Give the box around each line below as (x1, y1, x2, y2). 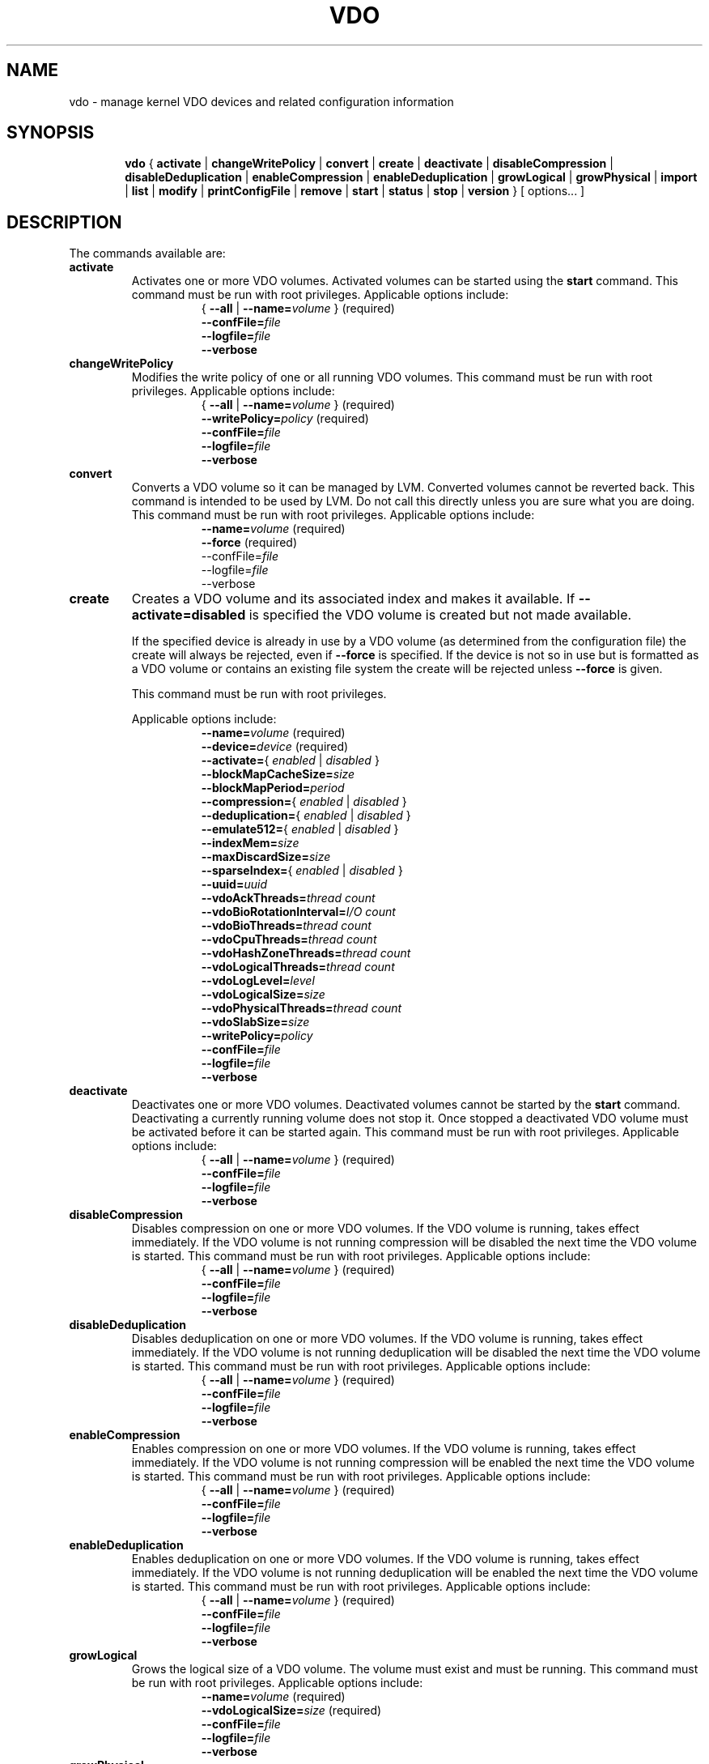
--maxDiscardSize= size (201, 850, 331, 864)
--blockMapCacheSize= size (201, 767, 355, 782)
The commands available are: (69, 246, 226, 261)
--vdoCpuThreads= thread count (201, 932, 377, 947)
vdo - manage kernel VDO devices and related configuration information (69, 94, 454, 109)
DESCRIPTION (6, 211, 122, 232)
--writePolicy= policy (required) (201, 411, 369, 426)
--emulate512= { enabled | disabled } (201, 822, 399, 837)
